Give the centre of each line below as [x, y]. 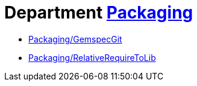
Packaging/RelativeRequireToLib [92, 57]
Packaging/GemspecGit [75, 39]
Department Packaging [99, 13]
